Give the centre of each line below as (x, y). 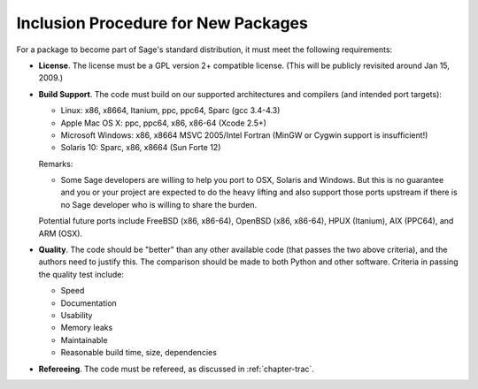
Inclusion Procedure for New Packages (162, 23)
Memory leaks (87, 328)
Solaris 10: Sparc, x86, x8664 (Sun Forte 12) (141, 148)
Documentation (89, 303)
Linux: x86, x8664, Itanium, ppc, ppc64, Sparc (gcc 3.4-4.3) (170, 111)
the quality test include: (81, 274)
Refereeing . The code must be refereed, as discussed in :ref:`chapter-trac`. (176, 369)
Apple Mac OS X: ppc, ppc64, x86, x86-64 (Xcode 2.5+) (164, 123)
